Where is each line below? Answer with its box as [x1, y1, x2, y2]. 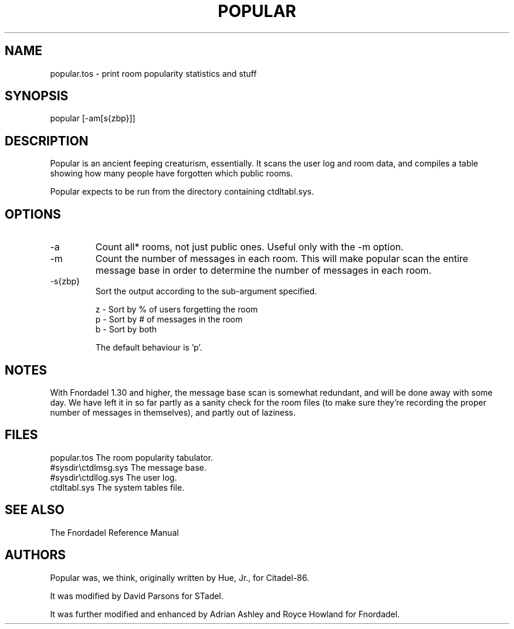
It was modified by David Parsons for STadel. [50, 590, 224, 601]
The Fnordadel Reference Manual [50, 527, 179, 538]
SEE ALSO [5, 502, 65, 518]
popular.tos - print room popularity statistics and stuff [50, 68, 257, 79]
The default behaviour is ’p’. [95, 342, 202, 353]
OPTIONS [5, 206, 61, 222]
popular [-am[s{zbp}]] [50, 113, 136, 124]
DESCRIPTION [5, 133, 89, 148]
